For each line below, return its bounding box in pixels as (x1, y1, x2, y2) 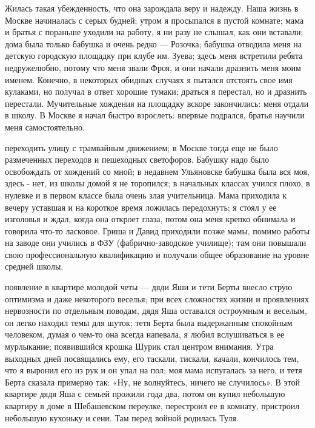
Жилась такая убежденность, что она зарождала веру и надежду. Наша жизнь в (5, 2, 299, 14)
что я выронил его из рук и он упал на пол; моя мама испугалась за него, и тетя (5, 364, 302, 376)
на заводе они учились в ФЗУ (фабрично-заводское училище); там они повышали (5, 236, 307, 249)
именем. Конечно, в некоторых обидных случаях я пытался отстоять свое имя (5, 73, 293, 86)
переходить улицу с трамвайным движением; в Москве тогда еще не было (5, 141, 278, 154)
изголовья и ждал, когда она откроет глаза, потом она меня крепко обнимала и (5, 212, 296, 225)
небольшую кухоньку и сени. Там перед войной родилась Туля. (5, 411, 239, 424)
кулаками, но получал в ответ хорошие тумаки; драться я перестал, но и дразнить (5, 85, 307, 98)
